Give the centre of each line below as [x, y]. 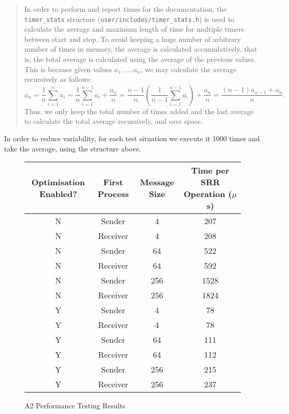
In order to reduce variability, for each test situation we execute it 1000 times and [132, 138]
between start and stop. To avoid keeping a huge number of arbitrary [133, 39]
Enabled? [58, 194]
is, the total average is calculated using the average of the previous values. [140, 59]
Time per [210, 170]
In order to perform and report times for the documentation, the [125, 9]
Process [113, 194]
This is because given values [68, 69]
